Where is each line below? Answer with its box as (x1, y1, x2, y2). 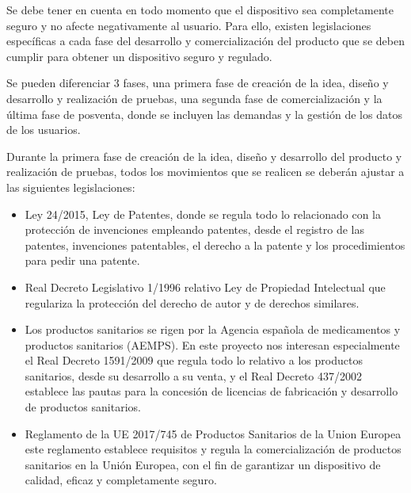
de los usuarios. (6, 121, 81, 138)
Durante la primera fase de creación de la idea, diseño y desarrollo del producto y (6, 147, 402, 164)
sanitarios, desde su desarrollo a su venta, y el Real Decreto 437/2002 (25, 367, 363, 384)
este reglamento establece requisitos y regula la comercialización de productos (25, 441, 401, 457)
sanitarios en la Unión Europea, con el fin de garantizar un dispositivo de (25, 456, 381, 472)
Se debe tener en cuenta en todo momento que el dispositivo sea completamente (6, 2, 394, 17)
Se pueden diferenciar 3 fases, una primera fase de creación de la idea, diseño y (6, 75, 389, 91)
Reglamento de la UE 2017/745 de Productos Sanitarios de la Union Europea (25, 425, 401, 441)
